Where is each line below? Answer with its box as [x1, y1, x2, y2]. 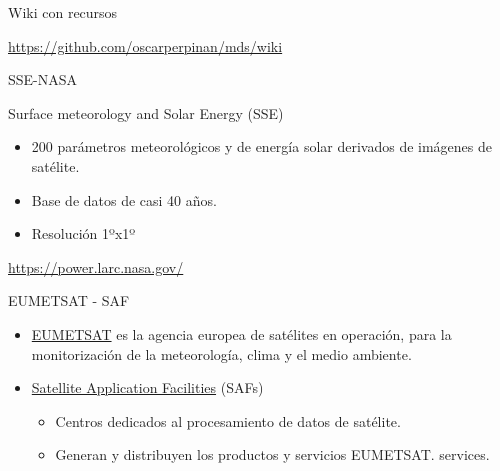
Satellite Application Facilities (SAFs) [31, 377, 264, 398]
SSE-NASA [8, 69, 78, 90]
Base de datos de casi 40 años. [31, 189, 217, 210]
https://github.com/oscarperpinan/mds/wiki [8, 35, 283, 56]
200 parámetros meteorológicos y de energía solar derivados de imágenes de [31, 136, 493, 157]
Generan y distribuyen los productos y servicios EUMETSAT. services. [55, 444, 490, 465]
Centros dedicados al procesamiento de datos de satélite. [55, 410, 401, 431]
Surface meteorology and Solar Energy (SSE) [8, 102, 284, 123]
